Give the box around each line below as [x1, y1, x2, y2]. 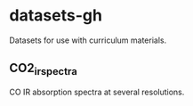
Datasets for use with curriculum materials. [9, 35, 167, 45]
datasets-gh [9, 5, 102, 26]
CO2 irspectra [9, 61, 77, 78]
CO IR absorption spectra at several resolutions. [9, 86, 185, 97]
